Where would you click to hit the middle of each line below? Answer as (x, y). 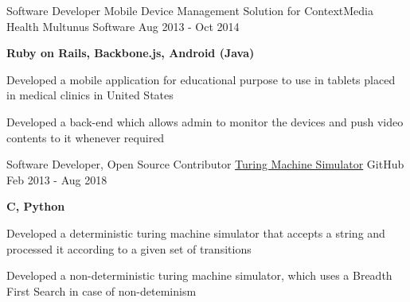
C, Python (36, 206)
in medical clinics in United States (90, 95)
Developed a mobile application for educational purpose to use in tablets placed (201, 79)
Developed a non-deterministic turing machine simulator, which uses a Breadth (199, 275)
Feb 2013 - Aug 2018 (57, 179)
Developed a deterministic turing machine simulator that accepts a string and (196, 232)
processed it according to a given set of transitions (129, 248)
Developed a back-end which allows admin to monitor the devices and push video (205, 121)
